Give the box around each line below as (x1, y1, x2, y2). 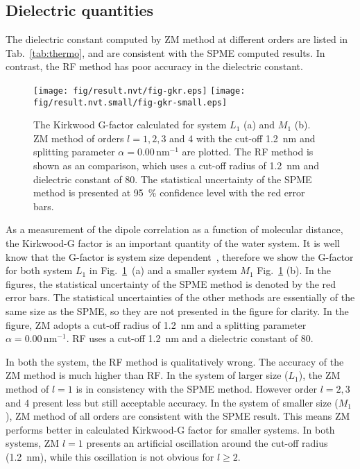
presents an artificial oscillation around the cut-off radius (86, 436, 328, 450)
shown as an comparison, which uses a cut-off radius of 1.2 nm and (33, 158, 319, 173)
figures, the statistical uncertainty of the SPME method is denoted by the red (6, 276, 336, 291)
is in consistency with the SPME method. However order (76, 381, 318, 395)
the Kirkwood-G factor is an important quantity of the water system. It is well (6, 236, 340, 250)
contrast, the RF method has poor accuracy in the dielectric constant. (6, 59, 303, 74)
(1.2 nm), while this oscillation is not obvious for (6, 449, 214, 463)
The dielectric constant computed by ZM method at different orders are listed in (6, 32, 348, 46)
